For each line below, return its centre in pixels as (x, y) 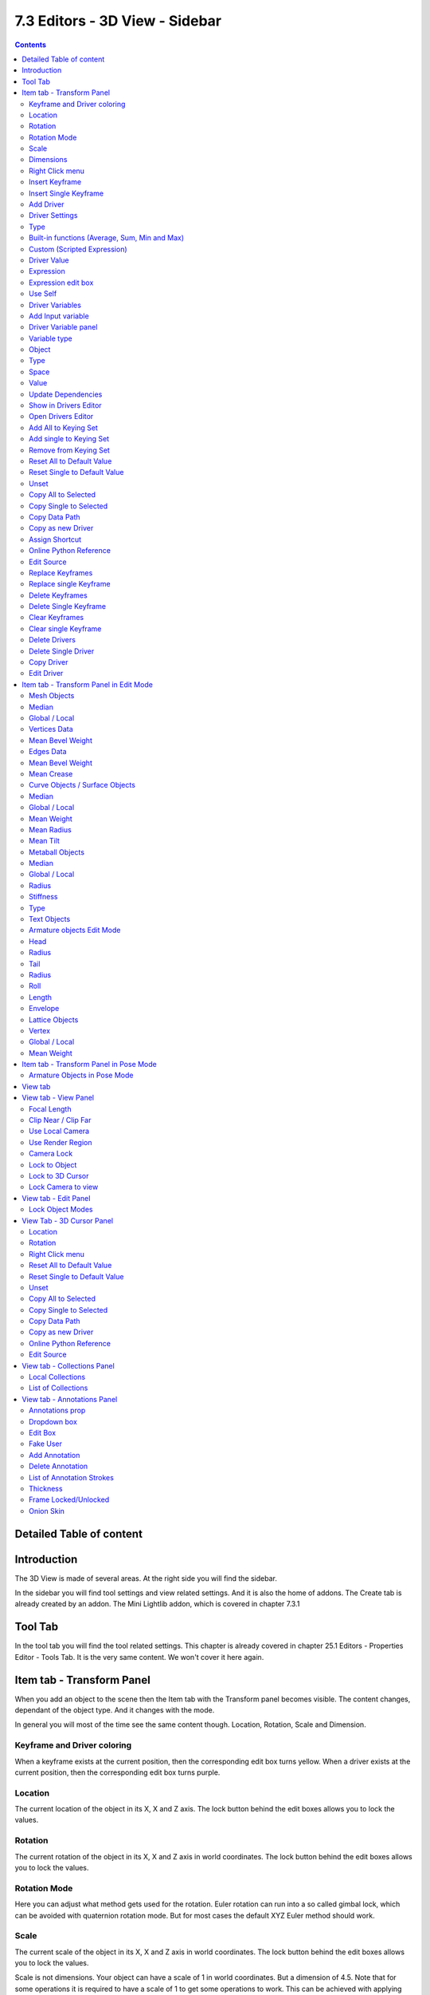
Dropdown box (53, 1421)
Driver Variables (55, 305)
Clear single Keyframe (65, 628)
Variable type (51, 338)
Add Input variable (59, 316)
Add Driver (47, 204)
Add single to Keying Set (69, 439)
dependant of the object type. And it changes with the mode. (115, 1710)
